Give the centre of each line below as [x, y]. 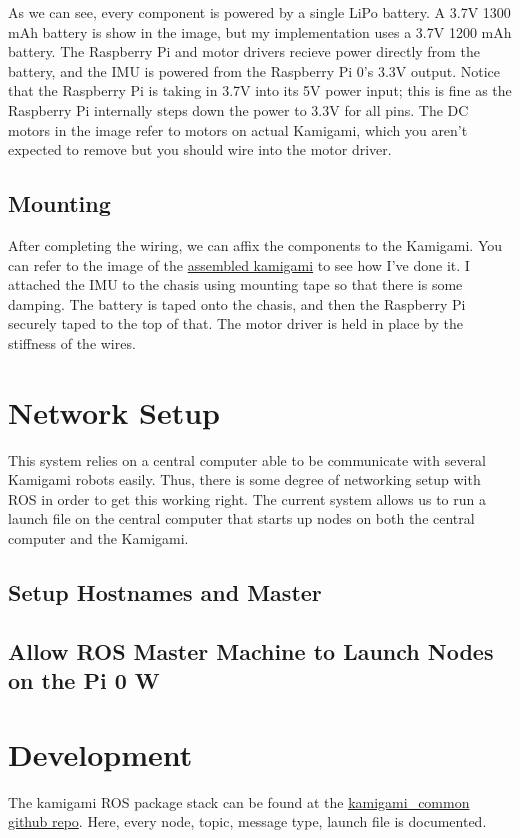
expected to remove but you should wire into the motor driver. [200, 149]
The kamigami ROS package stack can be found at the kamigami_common [239, 801]
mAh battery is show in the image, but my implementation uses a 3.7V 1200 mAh [260, 31]
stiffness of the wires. [72, 342]
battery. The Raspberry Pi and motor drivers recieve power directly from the [244, 51]
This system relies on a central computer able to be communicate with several [247, 459]
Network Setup [114, 411]
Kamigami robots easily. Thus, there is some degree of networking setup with [244, 479]
